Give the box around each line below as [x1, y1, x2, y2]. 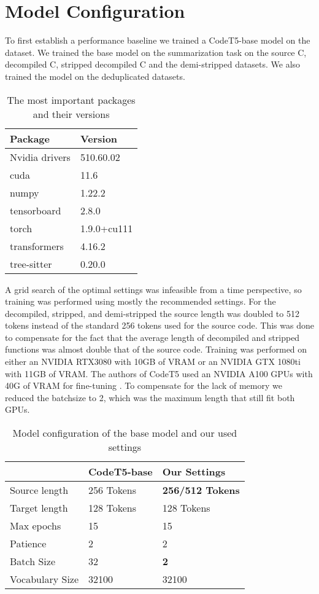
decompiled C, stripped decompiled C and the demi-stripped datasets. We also [5, 58, 301, 71]
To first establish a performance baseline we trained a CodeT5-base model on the [5, 34, 310, 47]
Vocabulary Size [10, 572, 79, 587]
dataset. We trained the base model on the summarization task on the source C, [5, 45, 307, 58]
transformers [10, 238, 64, 253]
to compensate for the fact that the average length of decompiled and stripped [5, 330, 300, 343]
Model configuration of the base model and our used [12, 426, 237, 440]
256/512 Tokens [162, 483, 240, 498]
